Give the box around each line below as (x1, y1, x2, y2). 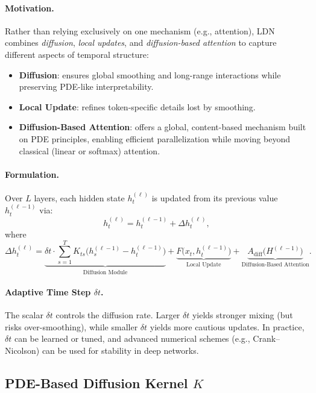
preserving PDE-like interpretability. (19, 80, 154, 93)
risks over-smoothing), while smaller (5, 320, 138, 333)
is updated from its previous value (151, 191, 278, 204)
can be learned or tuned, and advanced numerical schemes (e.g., (14, 332, 250, 345)
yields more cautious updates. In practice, (150, 320, 305, 333)
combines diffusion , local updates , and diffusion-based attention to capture (5, 36, 277, 49)
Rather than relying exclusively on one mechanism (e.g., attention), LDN (5, 24, 275, 37)
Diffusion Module (83, 269, 128, 275)
